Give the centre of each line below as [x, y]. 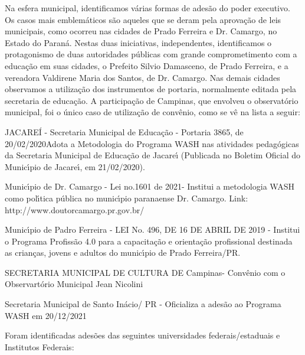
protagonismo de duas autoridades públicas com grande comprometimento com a [151, 54]
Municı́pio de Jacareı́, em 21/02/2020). [75, 166]
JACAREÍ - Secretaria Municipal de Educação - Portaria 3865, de [124, 131]
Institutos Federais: [40, 346]
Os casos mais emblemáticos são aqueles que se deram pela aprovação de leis [143, 19]
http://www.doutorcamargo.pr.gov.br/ [75, 209]
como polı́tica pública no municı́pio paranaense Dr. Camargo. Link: [127, 198]
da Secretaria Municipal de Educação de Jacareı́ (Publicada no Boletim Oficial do [153, 155]
